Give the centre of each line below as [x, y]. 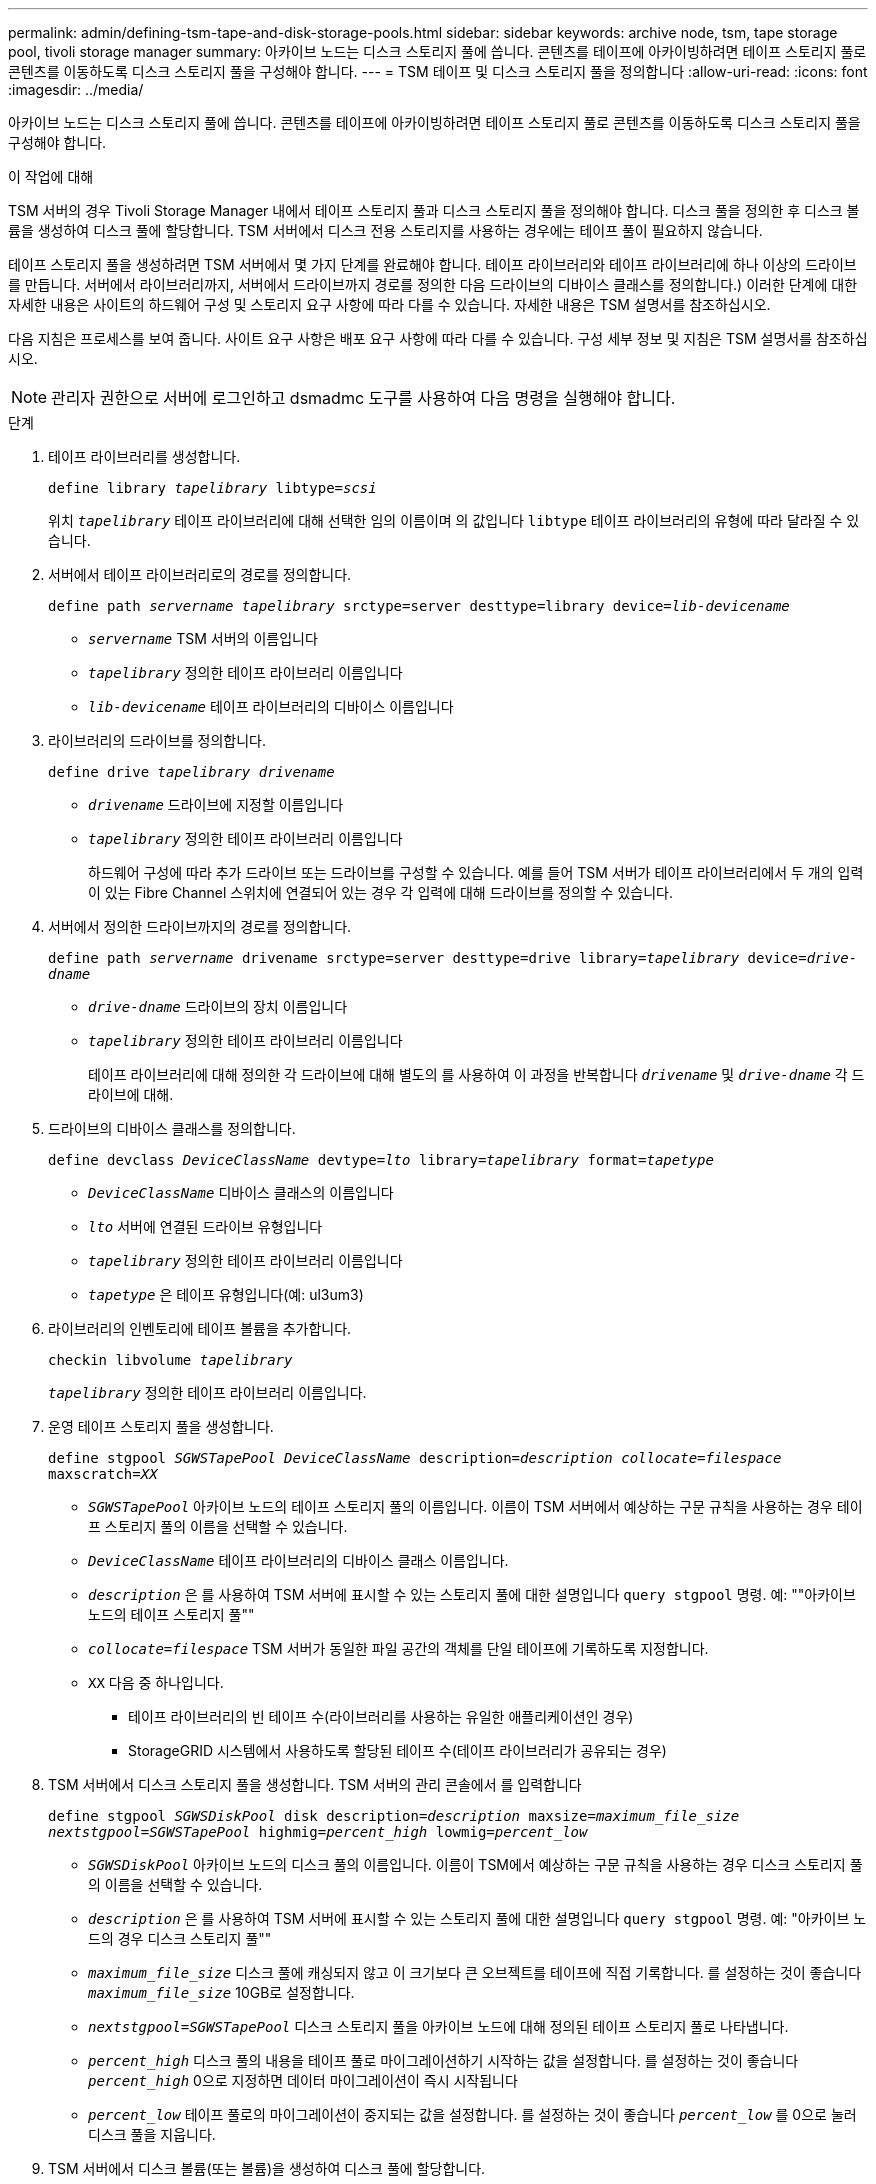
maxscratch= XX [103, 1474]
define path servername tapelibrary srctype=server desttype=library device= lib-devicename [419, 606]
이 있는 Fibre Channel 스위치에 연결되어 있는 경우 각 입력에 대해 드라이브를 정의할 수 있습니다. [380, 892]
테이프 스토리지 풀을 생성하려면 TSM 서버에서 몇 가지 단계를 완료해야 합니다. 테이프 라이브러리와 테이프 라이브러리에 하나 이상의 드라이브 [432, 264]
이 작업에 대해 [51, 176]
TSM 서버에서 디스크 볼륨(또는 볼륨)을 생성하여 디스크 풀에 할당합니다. [267, 2168]
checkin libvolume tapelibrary [170, 1360]
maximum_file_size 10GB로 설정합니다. [221, 1992]
